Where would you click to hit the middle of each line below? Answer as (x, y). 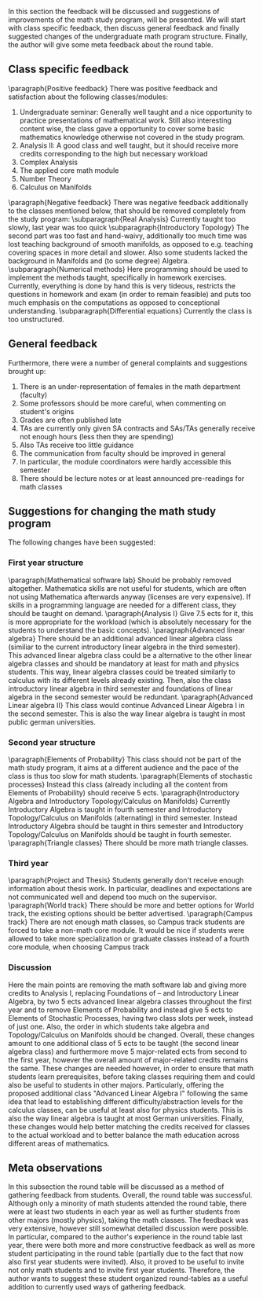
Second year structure (52, 742)
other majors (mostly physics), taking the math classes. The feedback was (128, 1220)
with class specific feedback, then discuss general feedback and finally (124, 28)
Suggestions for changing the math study (112, 511)
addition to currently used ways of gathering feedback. (97, 1287)
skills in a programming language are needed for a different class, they (122, 605)
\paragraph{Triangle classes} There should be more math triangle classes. (128, 843)
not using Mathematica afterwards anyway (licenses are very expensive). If (130, 596)
